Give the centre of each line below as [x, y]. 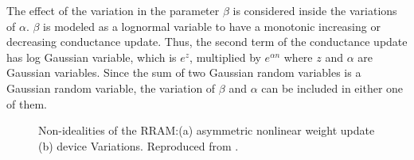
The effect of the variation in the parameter [113, 10]
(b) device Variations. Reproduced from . [139, 145]
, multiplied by [225, 57]
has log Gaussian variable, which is [92, 57]
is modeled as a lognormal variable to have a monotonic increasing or [212, 26]
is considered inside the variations [315, 10]
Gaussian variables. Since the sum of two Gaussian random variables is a [184, 72]
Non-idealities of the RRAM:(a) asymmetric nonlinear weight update [207, 130]
